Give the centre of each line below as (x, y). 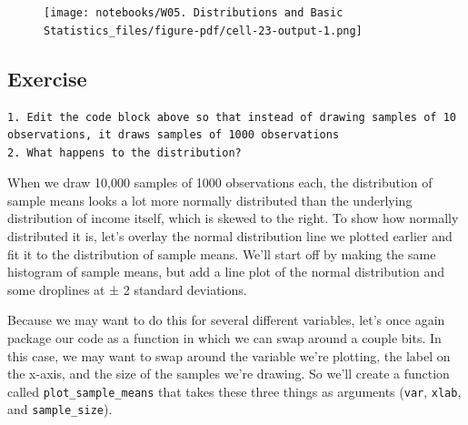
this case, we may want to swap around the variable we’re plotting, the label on (229, 355)
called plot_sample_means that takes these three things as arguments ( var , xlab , (234, 391)
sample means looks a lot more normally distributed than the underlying (210, 200)
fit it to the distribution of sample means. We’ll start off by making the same (222, 253)
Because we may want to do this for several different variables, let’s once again (226, 320)
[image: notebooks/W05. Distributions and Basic (194, 13)
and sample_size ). (60, 409)
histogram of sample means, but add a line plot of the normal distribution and (226, 272)
